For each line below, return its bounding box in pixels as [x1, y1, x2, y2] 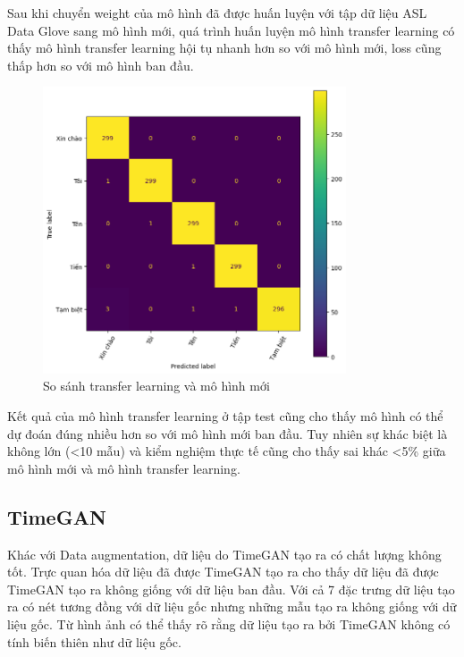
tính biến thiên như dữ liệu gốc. [7, 632, 181, 651]
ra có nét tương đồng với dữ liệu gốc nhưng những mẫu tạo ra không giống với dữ [7, 597, 457, 616]
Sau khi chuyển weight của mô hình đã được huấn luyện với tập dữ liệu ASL [7, 4, 427, 21]
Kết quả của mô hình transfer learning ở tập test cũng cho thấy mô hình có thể [7, 406, 443, 425]
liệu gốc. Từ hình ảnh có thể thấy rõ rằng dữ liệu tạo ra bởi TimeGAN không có [7, 614, 451, 633]
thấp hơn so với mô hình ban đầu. [7, 55, 194, 74]
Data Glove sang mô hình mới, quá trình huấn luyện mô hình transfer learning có [7, 21, 455, 39]
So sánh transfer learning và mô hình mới [43, 376, 270, 395]
